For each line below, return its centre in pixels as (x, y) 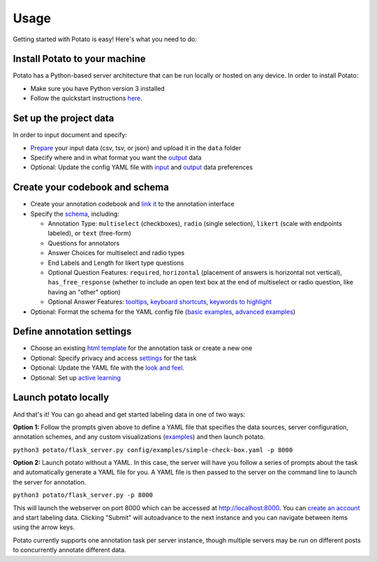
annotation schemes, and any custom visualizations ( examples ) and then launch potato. (139, 437)
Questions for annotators (84, 243)
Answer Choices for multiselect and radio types (116, 253)
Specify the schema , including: (75, 214)
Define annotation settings (72, 332)
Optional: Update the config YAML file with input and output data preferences (142, 167)
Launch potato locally (61, 397)
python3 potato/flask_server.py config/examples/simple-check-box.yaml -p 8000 (153, 450)
